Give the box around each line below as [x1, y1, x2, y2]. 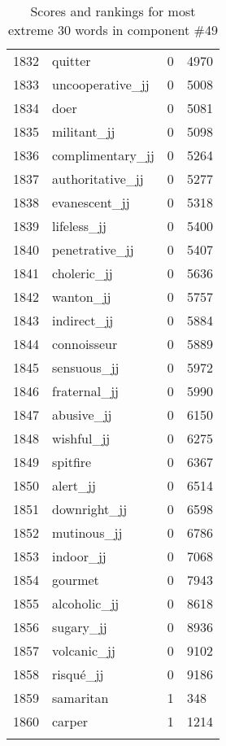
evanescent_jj [52, 193, 130, 212]
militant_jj [52, 122, 115, 141]
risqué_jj [52, 665, 104, 683]
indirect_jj [52, 311, 114, 329]
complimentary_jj [52, 146, 154, 164]
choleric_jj [52, 264, 113, 282]
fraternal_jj [52, 382, 119, 400]
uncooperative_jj [52, 75, 150, 94]
